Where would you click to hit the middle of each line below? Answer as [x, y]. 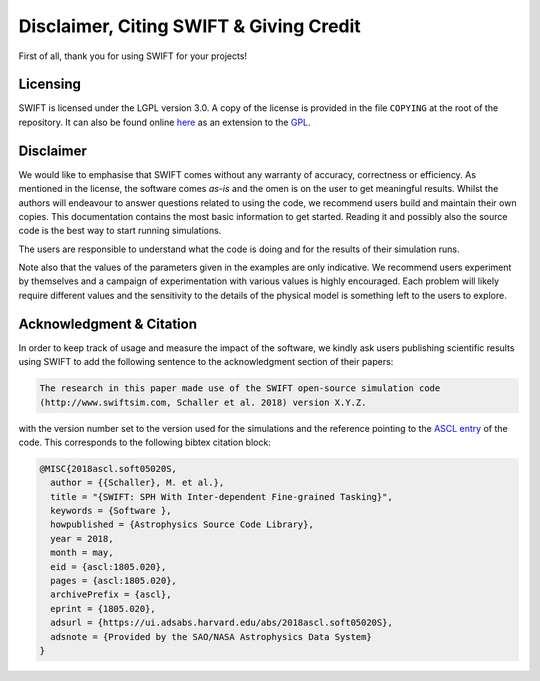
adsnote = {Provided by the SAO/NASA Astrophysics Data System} [211, 636]
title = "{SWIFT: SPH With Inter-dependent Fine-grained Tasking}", [222, 496]
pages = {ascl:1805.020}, [113, 581]
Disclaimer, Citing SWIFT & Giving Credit [190, 26]
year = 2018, [82, 538]
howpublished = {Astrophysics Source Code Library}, [182, 524]
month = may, [82, 553]
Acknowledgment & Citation [107, 323]
